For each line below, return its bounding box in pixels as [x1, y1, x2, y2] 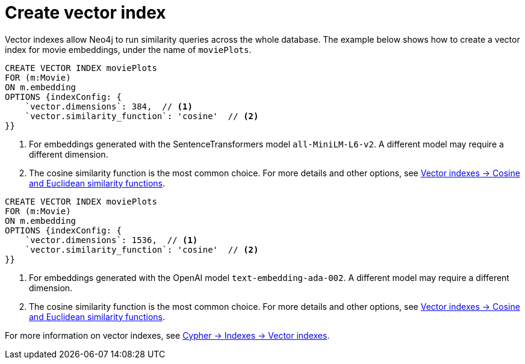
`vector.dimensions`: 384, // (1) [25, 101, 193, 111]
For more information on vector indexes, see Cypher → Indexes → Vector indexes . [5, 330, 330, 341]
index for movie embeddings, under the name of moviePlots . [5, 44, 252, 55]
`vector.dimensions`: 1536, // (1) [25, 235, 198, 245]
